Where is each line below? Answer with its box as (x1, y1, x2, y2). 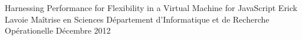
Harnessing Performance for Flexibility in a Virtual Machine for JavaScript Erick (5, 2, 297, 13)
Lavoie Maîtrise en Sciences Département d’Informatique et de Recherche (5, 13, 270, 25)
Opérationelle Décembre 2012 (5, 24, 111, 37)
